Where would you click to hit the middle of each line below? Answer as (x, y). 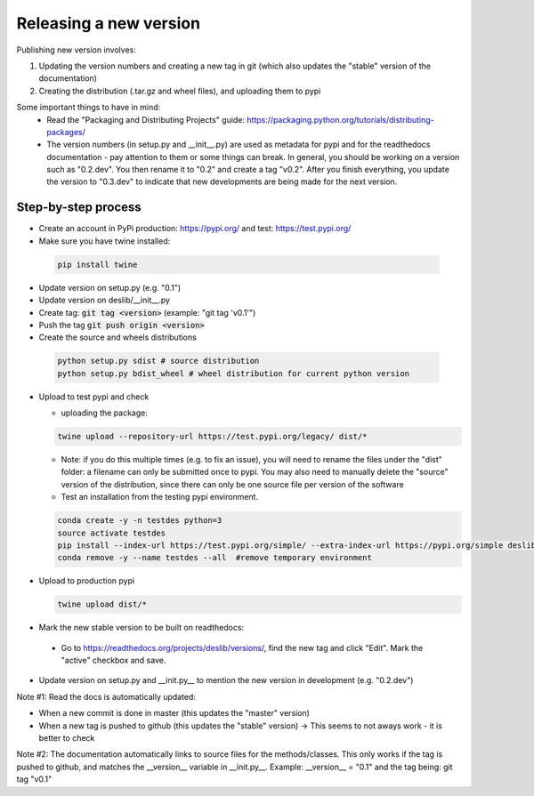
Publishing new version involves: (77, 50)
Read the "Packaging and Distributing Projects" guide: (146, 119)
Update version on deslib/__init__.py (105, 300)
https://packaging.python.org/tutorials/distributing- (340, 119)
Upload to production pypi (87, 581)
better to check (67, 738)
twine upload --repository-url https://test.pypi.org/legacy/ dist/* (212, 437)
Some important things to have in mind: (89, 108)
